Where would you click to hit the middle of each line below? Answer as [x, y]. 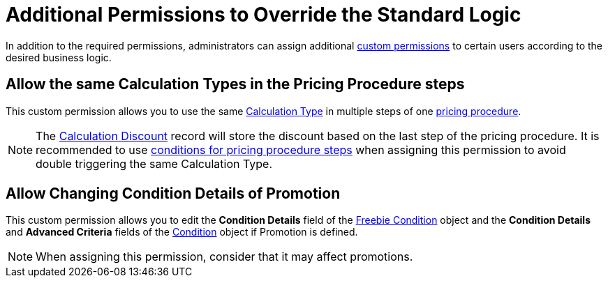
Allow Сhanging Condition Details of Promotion [173, 194]
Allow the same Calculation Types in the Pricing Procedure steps [235, 84]
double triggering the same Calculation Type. [154, 163]
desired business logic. [59, 57]
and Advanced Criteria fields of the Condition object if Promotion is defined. [182, 232]
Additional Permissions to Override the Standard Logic [264, 15]
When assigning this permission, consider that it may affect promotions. [224, 257]
